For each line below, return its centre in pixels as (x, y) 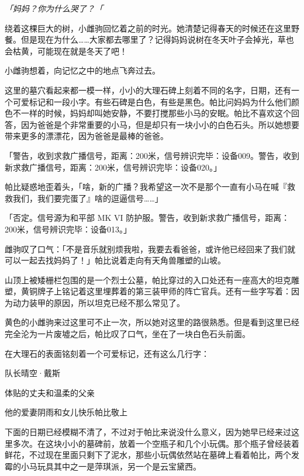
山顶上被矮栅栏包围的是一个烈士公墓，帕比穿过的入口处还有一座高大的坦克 (148, 279)
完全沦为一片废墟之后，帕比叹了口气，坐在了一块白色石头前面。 (127, 334)
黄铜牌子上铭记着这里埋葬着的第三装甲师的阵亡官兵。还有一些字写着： (156, 291)
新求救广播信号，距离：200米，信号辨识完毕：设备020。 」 (113, 167)
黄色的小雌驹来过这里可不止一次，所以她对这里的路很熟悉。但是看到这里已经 (152, 322)
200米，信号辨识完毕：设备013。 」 (68, 229)
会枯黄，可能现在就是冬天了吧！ (66, 51)
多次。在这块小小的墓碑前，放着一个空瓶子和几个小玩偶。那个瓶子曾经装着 (156, 443)
